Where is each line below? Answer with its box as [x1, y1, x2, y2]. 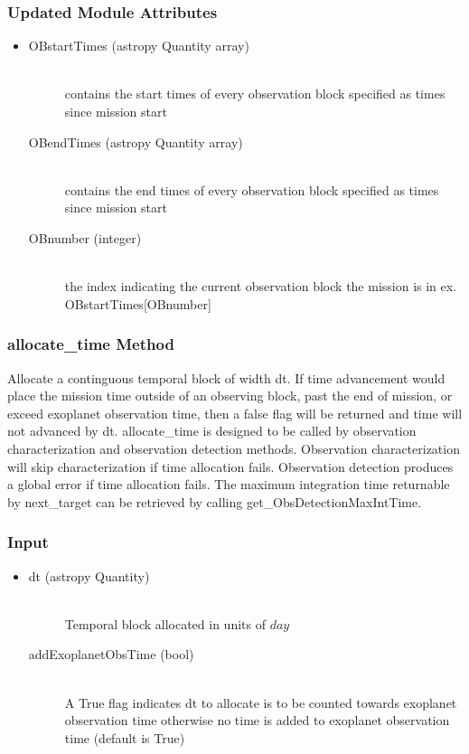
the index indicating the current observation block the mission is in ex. [64, 277, 457, 296]
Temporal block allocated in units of [64, 614, 266, 633]
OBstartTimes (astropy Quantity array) [28, 36, 249, 55]
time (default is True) [64, 728, 185, 747]
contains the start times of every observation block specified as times [64, 84, 446, 103]
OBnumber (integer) [28, 228, 142, 247]
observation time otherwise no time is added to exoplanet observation [64, 711, 450, 730]
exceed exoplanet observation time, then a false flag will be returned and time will [7, 403, 463, 422]
